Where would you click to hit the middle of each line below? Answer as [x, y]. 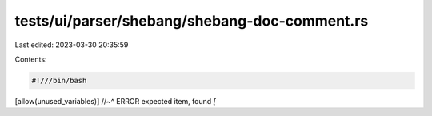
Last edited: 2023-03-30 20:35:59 [72, 45]
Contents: [31, 59]
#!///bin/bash [59, 80]
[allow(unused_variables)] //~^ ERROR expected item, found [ [115, 101]
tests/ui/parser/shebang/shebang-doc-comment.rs [192, 21]
